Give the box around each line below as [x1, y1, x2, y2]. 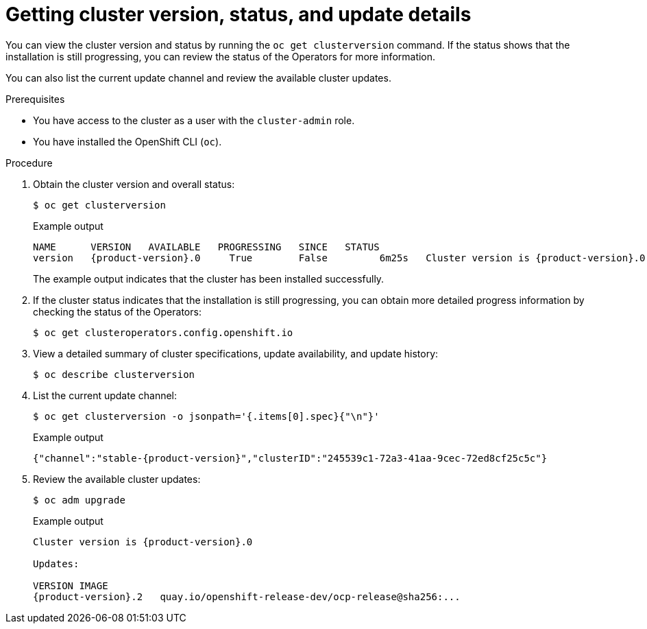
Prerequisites [5, 93, 65, 105]
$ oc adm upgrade [33, 494, 125, 506]
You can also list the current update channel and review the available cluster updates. [5, 71, 391, 84]
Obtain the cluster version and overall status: [33, 178, 235, 190]
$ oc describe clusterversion [33, 368, 195, 380]
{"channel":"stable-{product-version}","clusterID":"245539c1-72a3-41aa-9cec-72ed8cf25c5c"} [33, 452, 548, 464]
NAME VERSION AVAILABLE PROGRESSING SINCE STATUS [33, 241, 380, 252]
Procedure [5, 156, 53, 169]
